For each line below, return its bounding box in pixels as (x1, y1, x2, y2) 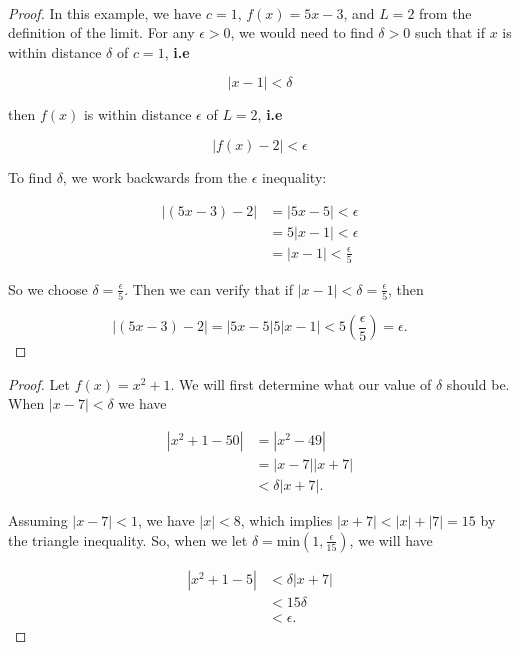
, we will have (349, 529, 433, 550)
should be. (446, 373, 510, 394)
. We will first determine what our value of (170, 373, 432, 394)
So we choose (8, 278, 88, 299)
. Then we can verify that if (124, 278, 294, 299)
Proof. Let (8, 373, 70, 394)
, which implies (240, 510, 333, 531)
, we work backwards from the (62, 166, 247, 187)
